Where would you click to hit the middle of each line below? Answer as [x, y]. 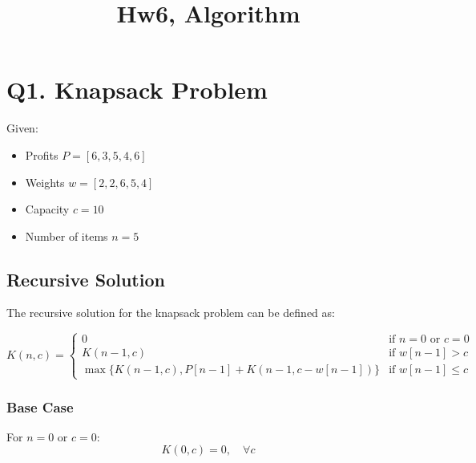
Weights [45, 182]
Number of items [67, 236]
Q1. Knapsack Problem [137, 89]
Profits [42, 154]
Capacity [47, 209]
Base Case [40, 406]
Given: [22, 128]
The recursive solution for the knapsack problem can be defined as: [171, 313]
